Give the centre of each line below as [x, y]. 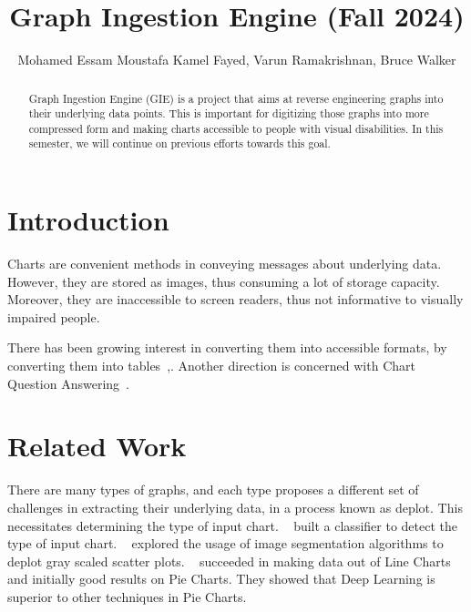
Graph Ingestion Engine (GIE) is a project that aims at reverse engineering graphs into [236, 98]
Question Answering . [68, 383]
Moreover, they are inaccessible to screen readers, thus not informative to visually [235, 299]
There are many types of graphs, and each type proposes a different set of [213, 490]
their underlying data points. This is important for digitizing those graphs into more [229, 113]
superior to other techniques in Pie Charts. [127, 596]
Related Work [97, 446]
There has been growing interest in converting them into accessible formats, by [227, 347]
